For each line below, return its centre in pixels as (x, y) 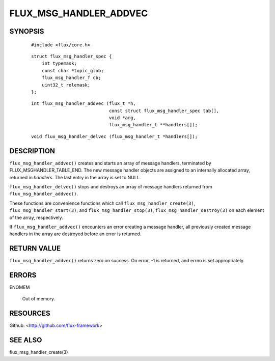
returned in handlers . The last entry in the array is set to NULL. (75, 177)
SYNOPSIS (27, 31)
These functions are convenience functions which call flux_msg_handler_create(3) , (102, 203)
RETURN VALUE (35, 249)
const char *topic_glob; (73, 71)
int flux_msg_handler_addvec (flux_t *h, (84, 104)
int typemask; (59, 63)
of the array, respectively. (36, 217)
